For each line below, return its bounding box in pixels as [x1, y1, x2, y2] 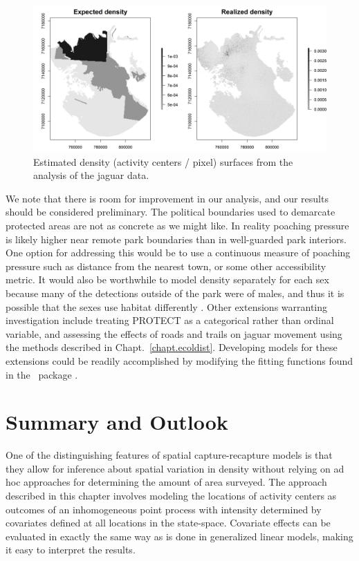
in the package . [6, 367, 78, 381]
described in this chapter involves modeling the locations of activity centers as [6, 488, 337, 502]
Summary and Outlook [6, 408, 228, 436]
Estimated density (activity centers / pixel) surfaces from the [33, 154, 293, 169]
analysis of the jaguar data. [33, 168, 149, 182]
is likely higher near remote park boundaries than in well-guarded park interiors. [6, 231, 347, 246]
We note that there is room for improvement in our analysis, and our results [6, 191, 329, 205]
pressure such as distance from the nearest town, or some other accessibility [6, 258, 326, 273]
